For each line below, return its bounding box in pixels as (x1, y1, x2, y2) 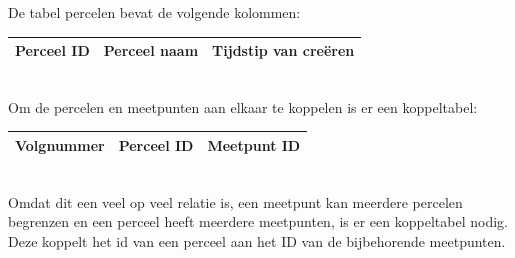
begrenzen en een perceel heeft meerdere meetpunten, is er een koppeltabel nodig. (8, 211, 508, 232)
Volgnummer (15, 134, 105, 155)
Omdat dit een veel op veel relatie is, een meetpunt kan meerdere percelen (8, 191, 463, 212)
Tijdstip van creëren (212, 40, 355, 61)
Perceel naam (103, 40, 199, 61)
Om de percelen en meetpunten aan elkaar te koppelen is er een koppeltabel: (8, 96, 478, 117)
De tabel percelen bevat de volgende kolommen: (8, 2, 301, 22)
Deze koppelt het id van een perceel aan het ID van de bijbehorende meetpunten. (8, 230, 506, 251)
